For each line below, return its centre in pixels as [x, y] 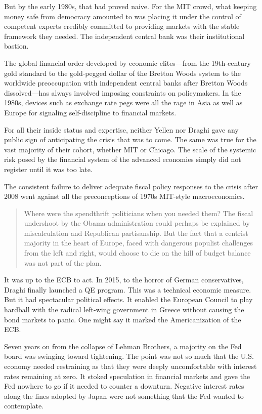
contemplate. [24, 406]
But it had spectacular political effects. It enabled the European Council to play [128, 299]
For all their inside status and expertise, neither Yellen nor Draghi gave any [121, 129]
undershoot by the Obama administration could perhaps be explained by [137, 223]
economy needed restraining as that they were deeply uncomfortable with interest [130, 366]
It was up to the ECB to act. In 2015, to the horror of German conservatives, [124, 280]
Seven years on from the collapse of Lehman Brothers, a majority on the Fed [123, 346]
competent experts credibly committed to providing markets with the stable [122, 26]
